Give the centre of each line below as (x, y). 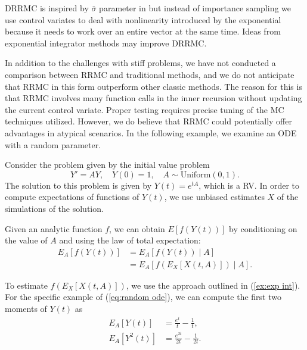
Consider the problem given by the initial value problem (107, 165)
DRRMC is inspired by (47, 8)
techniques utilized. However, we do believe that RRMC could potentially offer (148, 121)
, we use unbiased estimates (214, 197)
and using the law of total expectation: (130, 240)
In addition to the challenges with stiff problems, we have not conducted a (140, 63)
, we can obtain (137, 228)
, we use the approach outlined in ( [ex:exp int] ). (213, 285)
